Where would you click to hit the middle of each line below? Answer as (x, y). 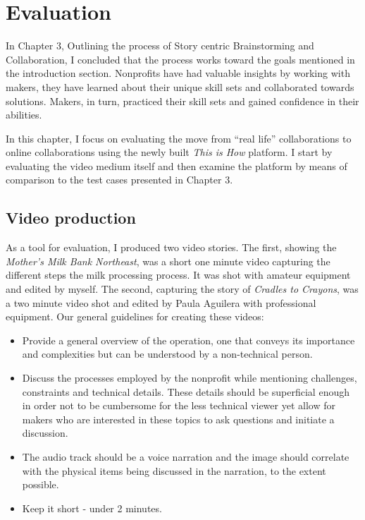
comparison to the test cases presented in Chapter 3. (119, 180)
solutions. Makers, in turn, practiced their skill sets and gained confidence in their (182, 101)
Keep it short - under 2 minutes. (92, 508)
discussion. (45, 433)
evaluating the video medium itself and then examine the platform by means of (177, 165)
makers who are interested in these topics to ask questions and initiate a (178, 419)
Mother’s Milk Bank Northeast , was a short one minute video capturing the (168, 261)
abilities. (24, 115)
